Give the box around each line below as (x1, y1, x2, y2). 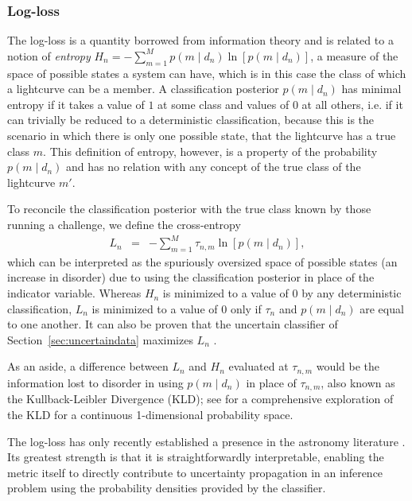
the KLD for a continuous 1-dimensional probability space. (7, 406, 293, 422)
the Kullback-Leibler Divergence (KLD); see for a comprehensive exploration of (7, 390, 394, 407)
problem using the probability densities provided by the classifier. (7, 480, 326, 496)
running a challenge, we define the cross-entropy (7, 216, 241, 232)
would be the (316, 358, 380, 375)
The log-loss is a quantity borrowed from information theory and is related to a (7, 32, 394, 49)
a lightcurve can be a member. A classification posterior (7, 80, 279, 97)
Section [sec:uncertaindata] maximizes (7, 331, 193, 348)
